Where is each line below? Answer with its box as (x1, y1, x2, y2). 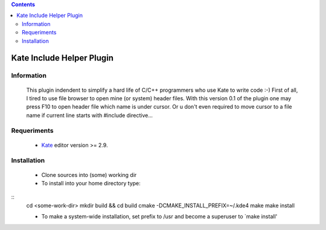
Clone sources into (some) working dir (41, 171, 137, 178)
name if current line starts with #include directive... (26, 112, 153, 119)
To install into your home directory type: (41, 180, 141, 187)
